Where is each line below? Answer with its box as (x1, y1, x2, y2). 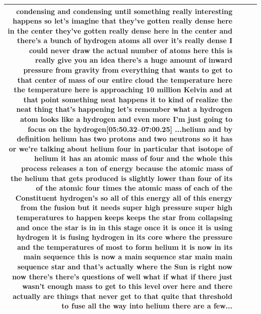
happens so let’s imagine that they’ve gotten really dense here (13, 16, 232, 26)
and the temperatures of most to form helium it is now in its (17, 241, 232, 252)
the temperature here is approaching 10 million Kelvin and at (14, 84, 232, 95)
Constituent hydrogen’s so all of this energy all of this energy (15, 192, 232, 203)
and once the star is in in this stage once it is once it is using (17, 222, 232, 232)
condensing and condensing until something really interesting (16, 6, 232, 16)
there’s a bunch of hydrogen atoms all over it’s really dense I (17, 35, 232, 46)
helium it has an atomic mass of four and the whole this (34, 153, 232, 164)
